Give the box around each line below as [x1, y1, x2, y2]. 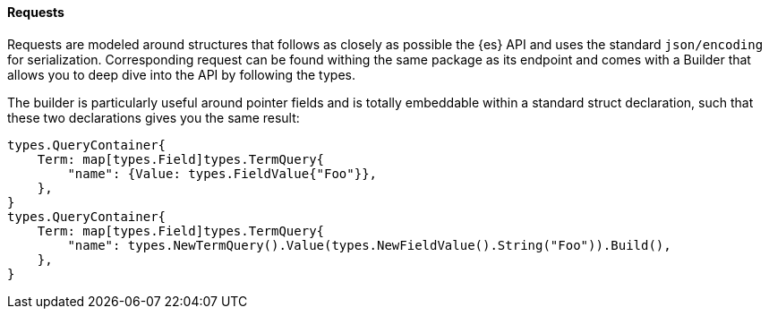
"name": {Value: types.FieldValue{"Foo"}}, [67, 166, 378, 181]
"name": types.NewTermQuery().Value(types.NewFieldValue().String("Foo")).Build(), [67, 237, 671, 252]
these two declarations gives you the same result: [7, 109, 300, 125]
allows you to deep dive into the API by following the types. [7, 66, 355, 82]
